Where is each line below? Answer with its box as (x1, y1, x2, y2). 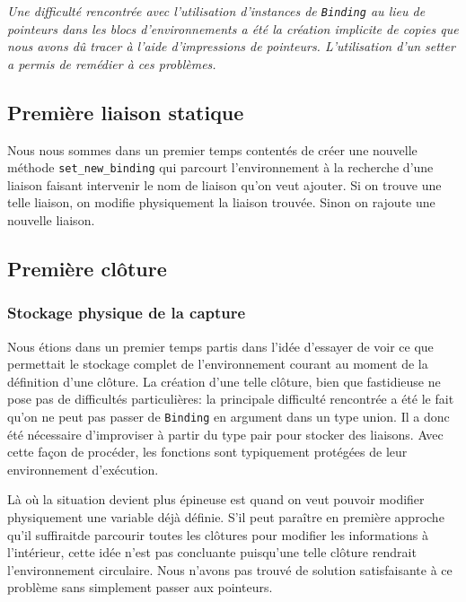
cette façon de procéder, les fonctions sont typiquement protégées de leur (7, 442, 408, 461)
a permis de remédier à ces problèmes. (7, 54, 216, 73)
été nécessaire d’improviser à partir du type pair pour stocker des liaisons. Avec (7, 424, 444, 443)
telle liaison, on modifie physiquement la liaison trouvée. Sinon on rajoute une (7, 193, 435, 212)
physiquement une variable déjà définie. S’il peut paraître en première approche (7, 508, 444, 527)
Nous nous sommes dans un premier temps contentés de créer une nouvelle (7, 140, 418, 159)
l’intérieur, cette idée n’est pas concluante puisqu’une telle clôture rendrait (7, 543, 417, 562)
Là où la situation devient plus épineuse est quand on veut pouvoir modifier (7, 490, 425, 509)
